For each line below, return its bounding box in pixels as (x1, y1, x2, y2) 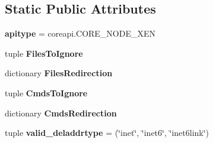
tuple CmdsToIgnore (5, 86, 88, 99)
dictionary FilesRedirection (5, 67, 113, 79)
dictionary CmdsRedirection (5, 106, 117, 119)
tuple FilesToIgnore (5, 47, 83, 59)
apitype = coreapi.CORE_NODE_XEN (5, 27, 156, 40)
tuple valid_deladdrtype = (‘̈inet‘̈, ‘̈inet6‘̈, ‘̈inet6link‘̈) (5, 126, 209, 139)
